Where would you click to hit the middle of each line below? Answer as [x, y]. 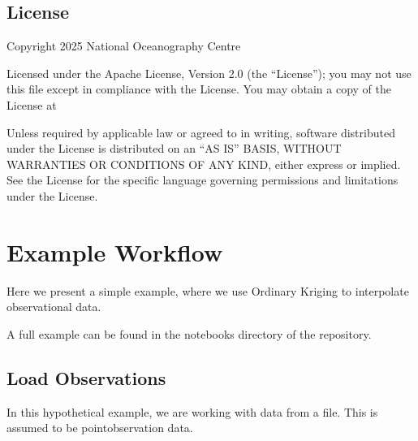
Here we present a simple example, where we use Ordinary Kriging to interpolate [208, 290]
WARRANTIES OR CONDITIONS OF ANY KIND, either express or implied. [204, 164]
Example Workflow [115, 251]
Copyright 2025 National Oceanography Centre [124, 46]
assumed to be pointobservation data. [100, 428]
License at [32, 104]
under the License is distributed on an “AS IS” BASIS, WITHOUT [174, 148]
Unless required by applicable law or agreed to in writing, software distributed [201, 132]
